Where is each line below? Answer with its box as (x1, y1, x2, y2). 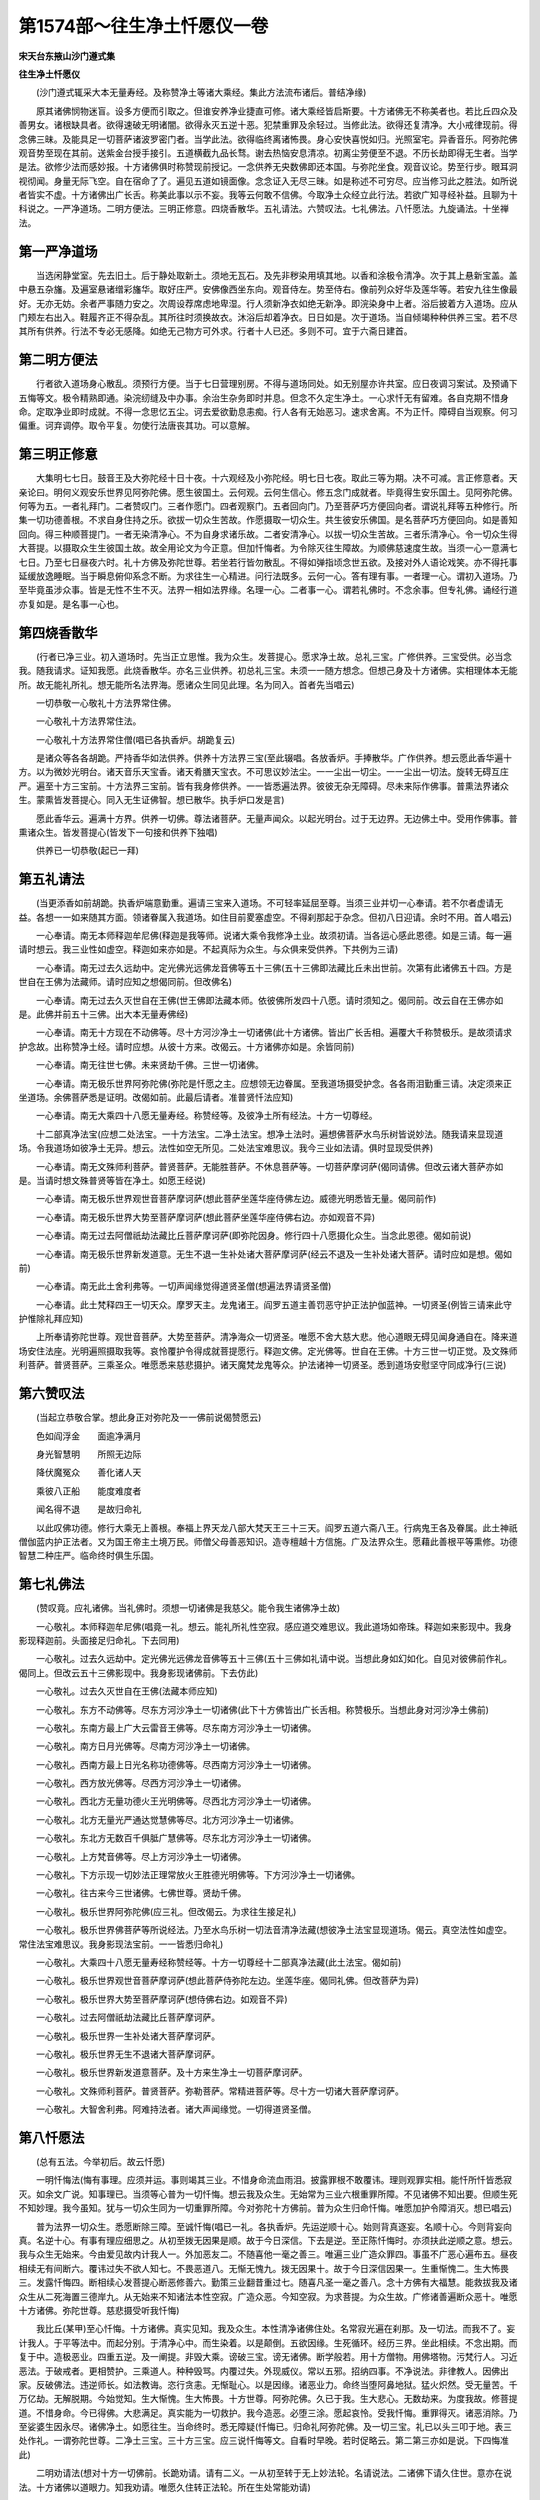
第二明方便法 (18, 351, 98, 369)
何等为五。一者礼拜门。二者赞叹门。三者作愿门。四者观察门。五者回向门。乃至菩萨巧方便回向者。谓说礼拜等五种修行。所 (18, 500, 518, 512)
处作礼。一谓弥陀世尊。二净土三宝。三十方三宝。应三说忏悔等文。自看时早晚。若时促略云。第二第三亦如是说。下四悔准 (18, 2435, 509, 2447)
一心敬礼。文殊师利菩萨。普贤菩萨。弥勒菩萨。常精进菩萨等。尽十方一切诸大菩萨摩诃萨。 (35, 2085, 404, 2097)
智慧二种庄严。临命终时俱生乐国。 (18, 1550, 159, 1562)
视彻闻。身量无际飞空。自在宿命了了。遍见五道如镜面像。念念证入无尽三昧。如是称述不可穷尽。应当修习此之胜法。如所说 (18, 175, 518, 187)
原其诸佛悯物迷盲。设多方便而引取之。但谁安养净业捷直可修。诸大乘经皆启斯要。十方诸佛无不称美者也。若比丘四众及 (35, 105, 518, 117)
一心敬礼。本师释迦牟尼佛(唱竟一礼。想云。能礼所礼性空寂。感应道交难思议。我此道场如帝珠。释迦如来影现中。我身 (35, 1620, 513, 1632)
